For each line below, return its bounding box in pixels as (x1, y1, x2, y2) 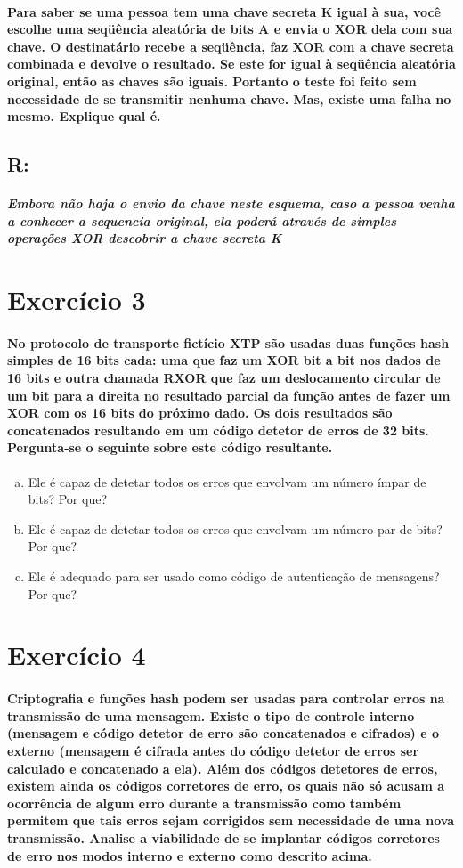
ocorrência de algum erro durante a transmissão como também (7, 793, 402, 812)
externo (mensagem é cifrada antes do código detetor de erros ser (7, 741, 419, 759)
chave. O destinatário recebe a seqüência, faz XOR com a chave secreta (7, 37, 454, 55)
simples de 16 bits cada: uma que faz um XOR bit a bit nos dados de (7, 351, 441, 369)
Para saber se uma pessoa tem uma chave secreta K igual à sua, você (7, 2, 441, 20)
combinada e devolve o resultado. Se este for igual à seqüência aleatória (7, 54, 456, 73)
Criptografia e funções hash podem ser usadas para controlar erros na (7, 689, 445, 708)
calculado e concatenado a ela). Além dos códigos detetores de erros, (7, 758, 438, 777)
